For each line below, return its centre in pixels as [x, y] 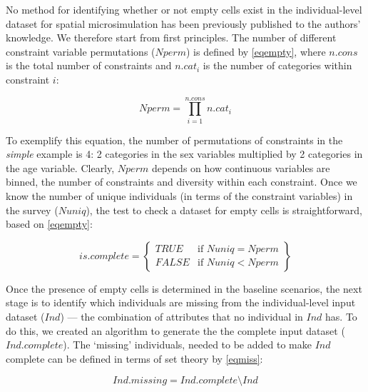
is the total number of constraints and [89, 65]
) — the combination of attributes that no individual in [182, 317]
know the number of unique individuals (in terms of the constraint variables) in [179, 196]
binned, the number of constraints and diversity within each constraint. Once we [182, 182]
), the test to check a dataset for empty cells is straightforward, [224, 210]
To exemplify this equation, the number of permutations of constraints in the [174, 140]
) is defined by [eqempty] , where [256, 51]
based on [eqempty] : [49, 224]
